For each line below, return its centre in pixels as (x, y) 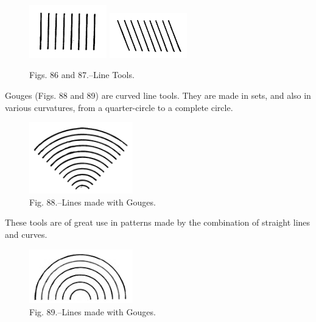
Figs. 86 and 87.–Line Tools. (82, 75)
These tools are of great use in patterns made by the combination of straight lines (158, 222)
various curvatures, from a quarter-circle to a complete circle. (119, 107)
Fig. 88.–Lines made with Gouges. (93, 202)
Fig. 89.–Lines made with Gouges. (93, 311)
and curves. (26, 234)
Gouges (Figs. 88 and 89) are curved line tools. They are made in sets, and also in (158, 95)
